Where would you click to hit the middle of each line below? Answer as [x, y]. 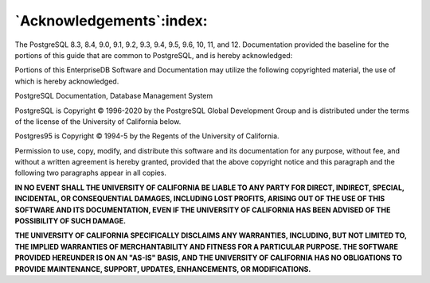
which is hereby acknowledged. [67, 81]
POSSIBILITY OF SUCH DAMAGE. [70, 221]
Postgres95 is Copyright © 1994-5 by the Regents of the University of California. [147, 136]
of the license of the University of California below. [98, 121]
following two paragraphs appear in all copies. [91, 173]
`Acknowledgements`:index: [111, 21]
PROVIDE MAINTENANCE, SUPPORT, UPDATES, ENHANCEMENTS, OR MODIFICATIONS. [163, 269]
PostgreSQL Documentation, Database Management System [114, 96]
